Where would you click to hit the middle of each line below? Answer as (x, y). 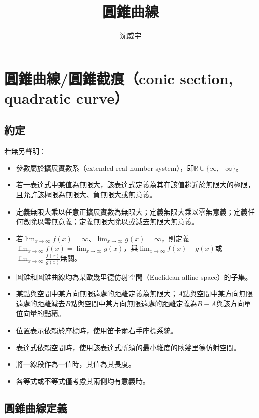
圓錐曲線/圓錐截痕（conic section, (119, 78)
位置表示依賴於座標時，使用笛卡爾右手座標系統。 (97, 330)
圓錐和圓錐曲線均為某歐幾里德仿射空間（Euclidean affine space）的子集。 (134, 277)
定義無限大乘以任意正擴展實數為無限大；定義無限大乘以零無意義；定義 (132, 211)
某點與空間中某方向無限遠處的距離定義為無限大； (97, 294)
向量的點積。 (44, 313)
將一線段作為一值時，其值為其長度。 (76, 364)
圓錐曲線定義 (36, 408)
